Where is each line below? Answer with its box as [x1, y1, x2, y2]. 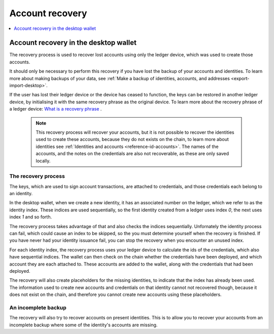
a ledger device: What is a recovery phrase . [9, 106, 102, 112]
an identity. [9, 191, 33, 197]
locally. [36, 158, 51, 164]
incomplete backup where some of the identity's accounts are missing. [9, 322, 158, 328]
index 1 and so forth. [9, 214, 52, 220]
